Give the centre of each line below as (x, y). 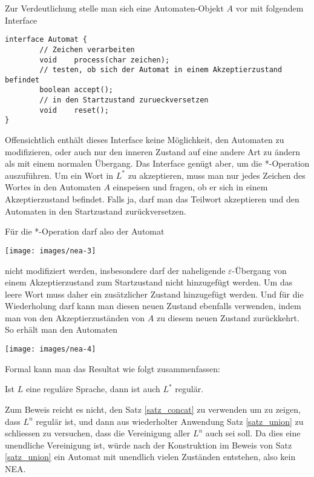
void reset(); (74, 110)
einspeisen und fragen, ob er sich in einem (190, 187)
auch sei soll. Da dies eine (253, 433)
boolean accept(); (76, 90)
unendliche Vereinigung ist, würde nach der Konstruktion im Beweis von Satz (149, 445)
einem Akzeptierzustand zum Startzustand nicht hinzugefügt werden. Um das (149, 282)
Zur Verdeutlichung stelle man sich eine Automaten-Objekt (114, 8)
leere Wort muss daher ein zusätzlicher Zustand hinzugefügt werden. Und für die (154, 294)
